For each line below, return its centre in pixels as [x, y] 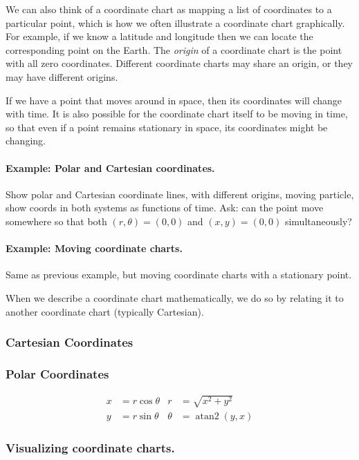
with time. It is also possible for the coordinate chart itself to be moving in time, [177, 114]
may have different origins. [62, 76]
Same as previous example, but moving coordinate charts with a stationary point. [179, 275]
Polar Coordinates [57, 373]
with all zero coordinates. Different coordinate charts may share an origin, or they [179, 63]
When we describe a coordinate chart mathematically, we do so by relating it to [175, 297]
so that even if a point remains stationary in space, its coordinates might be [167, 127]
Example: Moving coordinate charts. [94, 248]
